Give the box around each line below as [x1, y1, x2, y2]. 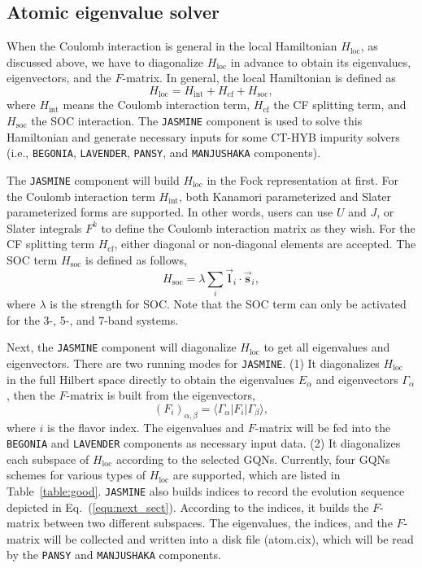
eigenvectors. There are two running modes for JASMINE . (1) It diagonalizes [7, 354, 380, 371]
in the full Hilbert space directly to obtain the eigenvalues [7, 370, 295, 387]
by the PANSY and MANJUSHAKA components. [7, 546, 221, 563]
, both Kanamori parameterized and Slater [178, 187, 392, 204]
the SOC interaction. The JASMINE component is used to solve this [31, 112, 363, 129]
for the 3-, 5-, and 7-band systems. [7, 311, 179, 328]
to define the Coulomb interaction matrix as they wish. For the [101, 219, 415, 236]
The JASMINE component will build [7, 171, 180, 188]
